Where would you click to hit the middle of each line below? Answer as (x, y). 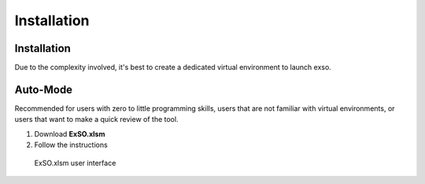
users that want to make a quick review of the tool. (96, 120)
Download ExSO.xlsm (70, 134)
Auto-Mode (44, 89)
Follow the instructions (71, 145)
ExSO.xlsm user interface (75, 163)
